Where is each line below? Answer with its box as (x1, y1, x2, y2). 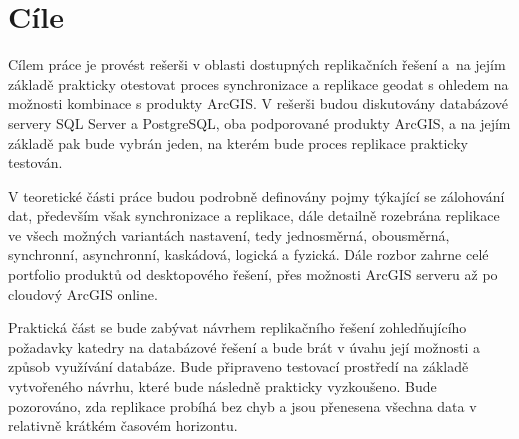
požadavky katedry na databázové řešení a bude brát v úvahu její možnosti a (8, 336, 481, 357)
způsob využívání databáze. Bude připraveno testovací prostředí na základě (8, 356, 469, 377)
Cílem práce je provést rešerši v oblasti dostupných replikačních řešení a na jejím (8, 54, 506, 75)
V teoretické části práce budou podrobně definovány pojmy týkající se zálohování (8, 185, 505, 206)
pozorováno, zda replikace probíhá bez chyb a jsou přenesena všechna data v (8, 395, 477, 416)
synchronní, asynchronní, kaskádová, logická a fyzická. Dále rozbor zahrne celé (8, 244, 489, 265)
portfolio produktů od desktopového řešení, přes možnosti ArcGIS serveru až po (8, 264, 498, 285)
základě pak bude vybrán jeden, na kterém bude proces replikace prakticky (8, 132, 468, 153)
